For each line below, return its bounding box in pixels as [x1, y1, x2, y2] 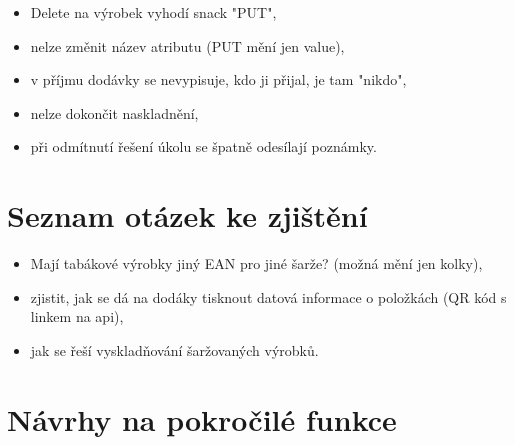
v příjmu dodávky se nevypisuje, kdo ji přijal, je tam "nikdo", [30, 69, 407, 90]
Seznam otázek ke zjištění [7, 195, 368, 236]
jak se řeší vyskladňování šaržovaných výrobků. [30, 339, 319, 360]
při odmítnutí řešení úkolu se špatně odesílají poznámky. [30, 136, 377, 157]
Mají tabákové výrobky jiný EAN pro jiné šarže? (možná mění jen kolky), [30, 253, 483, 274]
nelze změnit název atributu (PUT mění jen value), [30, 35, 345, 56]
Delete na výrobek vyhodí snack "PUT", [30, 2, 277, 22]
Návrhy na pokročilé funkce [7, 398, 397, 439]
